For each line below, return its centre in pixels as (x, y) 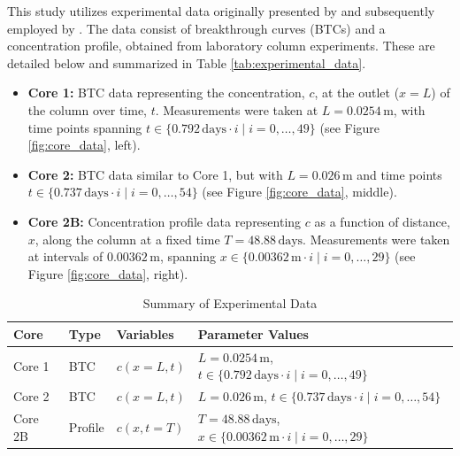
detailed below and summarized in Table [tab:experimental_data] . (187, 62)
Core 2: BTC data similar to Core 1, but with (155, 174)
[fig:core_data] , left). (84, 145)
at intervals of (65, 256)
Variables (145, 333)
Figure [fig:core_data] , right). (108, 273)
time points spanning (85, 127)
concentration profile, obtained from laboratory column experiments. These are (221, 46)
